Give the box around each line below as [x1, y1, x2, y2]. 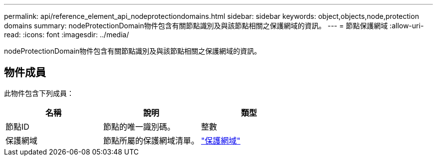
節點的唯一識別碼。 [103, 121, 176, 132]
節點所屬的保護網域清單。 [103, 135, 200, 146]
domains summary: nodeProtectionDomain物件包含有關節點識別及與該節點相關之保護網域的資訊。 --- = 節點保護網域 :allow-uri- [4, 21, 424, 30]
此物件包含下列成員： [4, 88, 74, 97]
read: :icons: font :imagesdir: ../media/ [4, 30, 129, 39]
